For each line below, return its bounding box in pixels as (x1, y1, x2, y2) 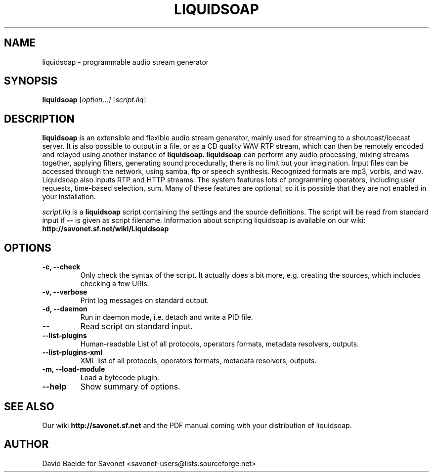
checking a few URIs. (80, 279, 149, 288)
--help (42, 382, 67, 392)
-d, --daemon (42, 304, 87, 313)
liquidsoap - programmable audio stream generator (42, 57, 209, 66)
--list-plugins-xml (42, 348, 102, 357)
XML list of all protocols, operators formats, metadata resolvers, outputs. (80, 356, 317, 365)
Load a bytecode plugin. (80, 373, 159, 382)
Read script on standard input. (80, 321, 193, 332)
